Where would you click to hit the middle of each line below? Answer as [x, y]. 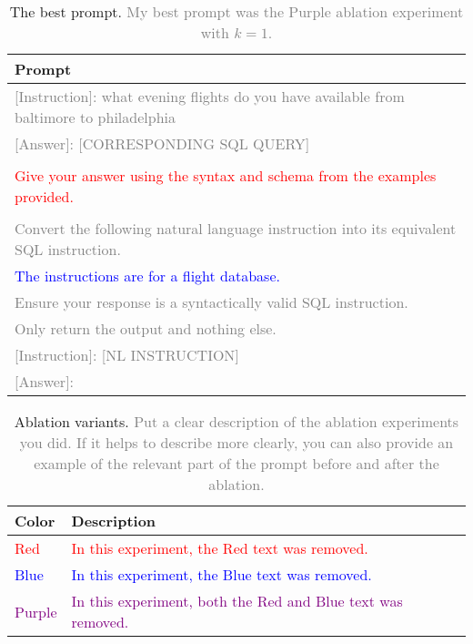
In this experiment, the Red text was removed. [220, 548]
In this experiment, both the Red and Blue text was [237, 601]
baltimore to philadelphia [95, 117]
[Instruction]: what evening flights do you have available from [210, 96]
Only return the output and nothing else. [146, 328]
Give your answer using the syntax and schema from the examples [226, 175]
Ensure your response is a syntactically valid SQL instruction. [211, 302]
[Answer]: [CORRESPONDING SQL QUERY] [162, 143]
